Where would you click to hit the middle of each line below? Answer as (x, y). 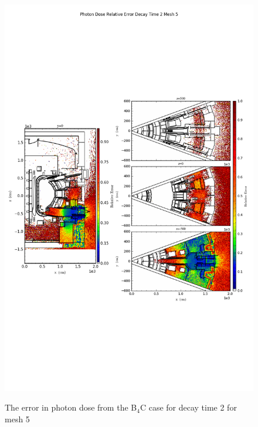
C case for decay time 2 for (188, 407)
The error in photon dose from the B (71, 407)
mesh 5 (17, 419)
